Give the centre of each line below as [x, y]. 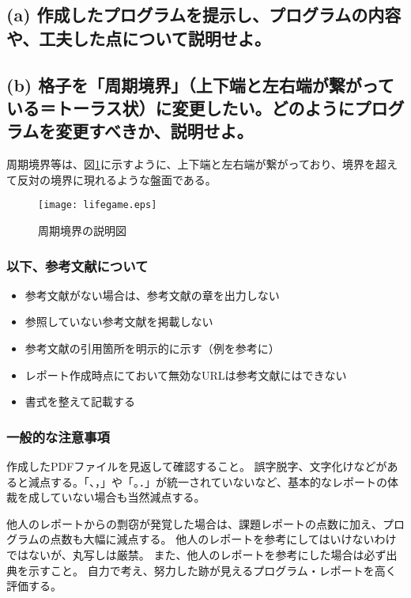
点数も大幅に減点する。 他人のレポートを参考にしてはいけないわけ [223, 539]
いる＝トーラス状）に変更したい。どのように [181, 107]
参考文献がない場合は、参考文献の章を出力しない [152, 295]
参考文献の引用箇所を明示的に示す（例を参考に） [152, 348]
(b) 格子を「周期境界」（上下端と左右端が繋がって [200, 84]
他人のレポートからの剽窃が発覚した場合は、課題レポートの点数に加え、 [194, 523]
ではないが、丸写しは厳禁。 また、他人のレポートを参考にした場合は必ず [196, 554]
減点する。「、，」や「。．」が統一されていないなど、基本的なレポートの [207, 481]
